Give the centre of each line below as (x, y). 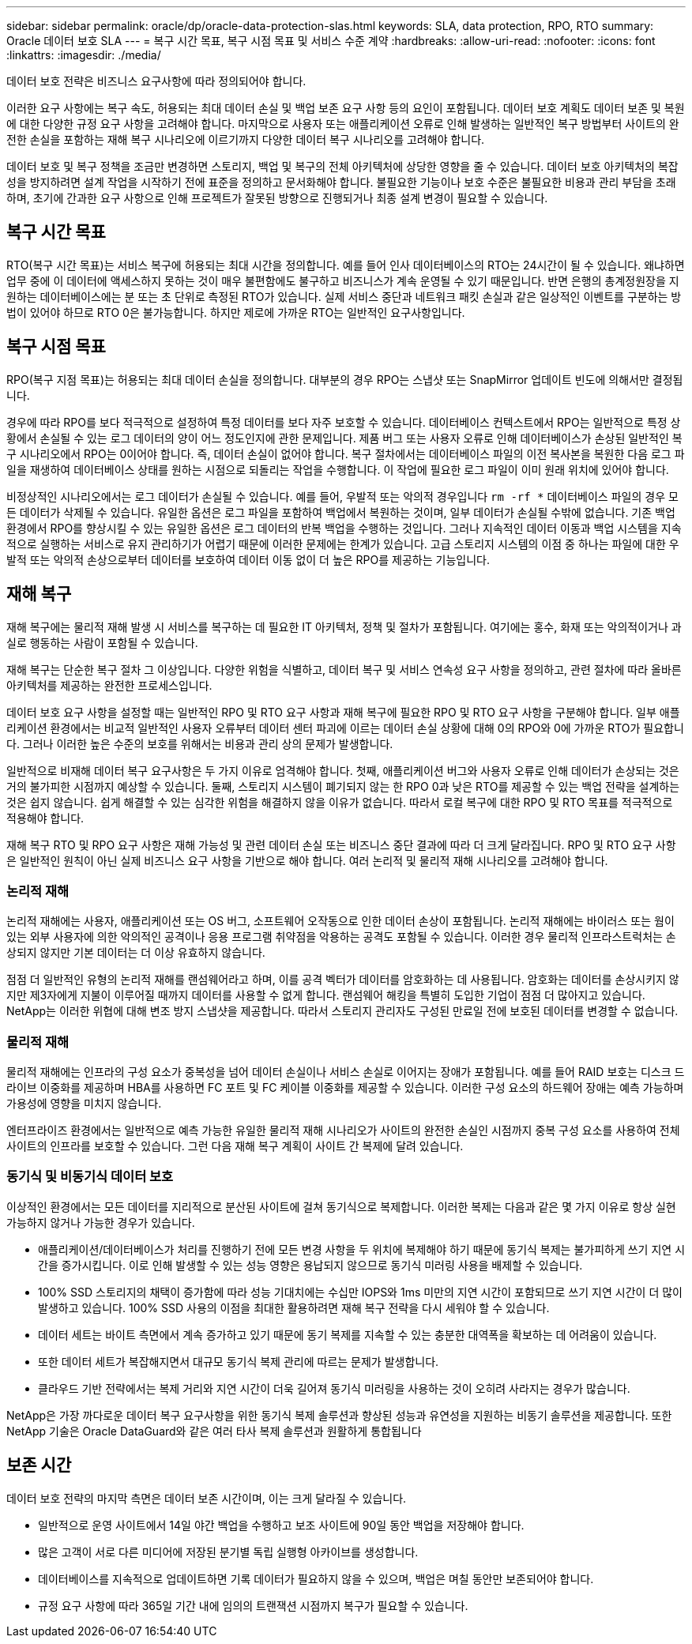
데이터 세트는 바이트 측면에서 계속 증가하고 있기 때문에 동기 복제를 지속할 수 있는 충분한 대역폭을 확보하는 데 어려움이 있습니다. (348, 1334)
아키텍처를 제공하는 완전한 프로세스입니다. (109, 685)
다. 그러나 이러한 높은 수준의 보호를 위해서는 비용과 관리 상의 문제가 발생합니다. (200, 743)
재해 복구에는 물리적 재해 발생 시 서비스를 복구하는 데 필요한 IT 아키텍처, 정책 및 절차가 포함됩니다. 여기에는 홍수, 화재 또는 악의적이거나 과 (344, 626)
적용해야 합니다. (45, 818)
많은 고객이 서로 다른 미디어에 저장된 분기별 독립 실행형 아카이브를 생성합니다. (228, 1552)
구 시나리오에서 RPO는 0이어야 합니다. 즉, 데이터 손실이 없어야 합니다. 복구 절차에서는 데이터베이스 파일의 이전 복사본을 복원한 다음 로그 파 (346, 453)
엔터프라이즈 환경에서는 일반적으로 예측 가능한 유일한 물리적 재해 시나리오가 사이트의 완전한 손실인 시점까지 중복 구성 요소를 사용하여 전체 (343, 1130)
